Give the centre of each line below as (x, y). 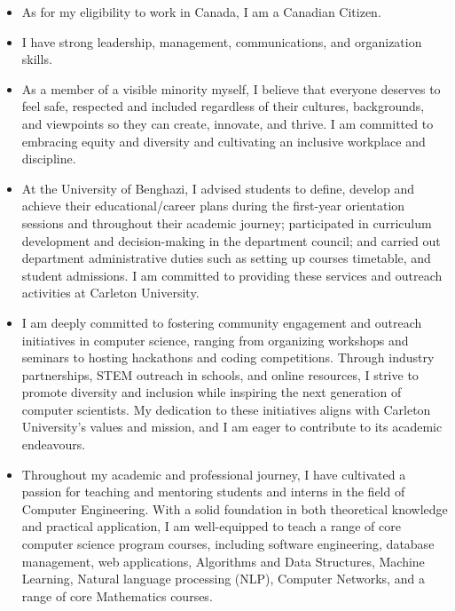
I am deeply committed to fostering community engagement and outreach (222, 322)
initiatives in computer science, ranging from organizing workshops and (215, 340)
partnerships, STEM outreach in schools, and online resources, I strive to (220, 374)
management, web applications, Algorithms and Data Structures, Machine (223, 561)
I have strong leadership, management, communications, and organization (222, 41)
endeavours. (54, 444)
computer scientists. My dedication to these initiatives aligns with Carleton (226, 409)
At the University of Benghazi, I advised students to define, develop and (218, 188)
